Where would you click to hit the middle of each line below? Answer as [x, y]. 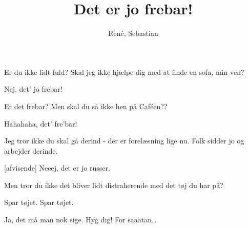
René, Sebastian [133, 33]
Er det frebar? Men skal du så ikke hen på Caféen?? [86, 106]
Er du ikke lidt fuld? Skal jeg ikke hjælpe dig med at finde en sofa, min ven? [124, 71]
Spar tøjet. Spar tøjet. [39, 202]
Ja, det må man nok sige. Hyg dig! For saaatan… [80, 220]
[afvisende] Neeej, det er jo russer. [57, 168]
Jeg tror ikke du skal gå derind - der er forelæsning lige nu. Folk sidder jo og [124, 141]
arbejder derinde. [31, 150]
